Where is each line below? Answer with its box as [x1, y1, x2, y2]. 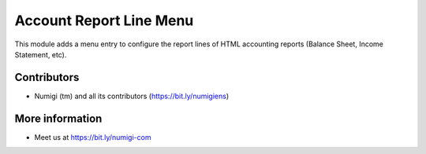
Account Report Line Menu [14, 12, 194, 29]
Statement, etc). [14, 49, 67, 59]
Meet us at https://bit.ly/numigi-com [34, 132, 151, 141]
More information [14, 112, 103, 125]
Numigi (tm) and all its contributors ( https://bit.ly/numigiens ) [34, 91, 230, 101]
